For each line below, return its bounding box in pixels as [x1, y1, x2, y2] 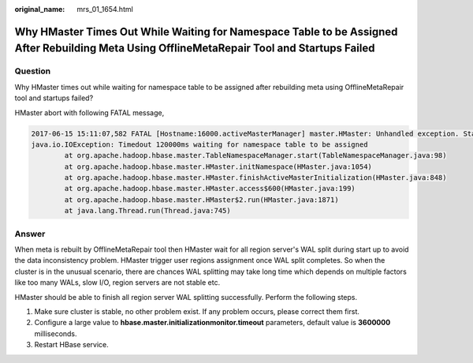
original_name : [14, 5, 65, 13]
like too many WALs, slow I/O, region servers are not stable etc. [14, 278, 221, 287]
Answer [14, 228, 46, 239]
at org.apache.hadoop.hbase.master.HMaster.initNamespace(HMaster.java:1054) [64, 162, 372, 171]
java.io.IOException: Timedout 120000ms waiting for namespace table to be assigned [31, 140, 368, 149]
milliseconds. [34, 328, 78, 339]
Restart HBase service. [34, 340, 110, 350]
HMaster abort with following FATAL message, [14, 107, 165, 118]
